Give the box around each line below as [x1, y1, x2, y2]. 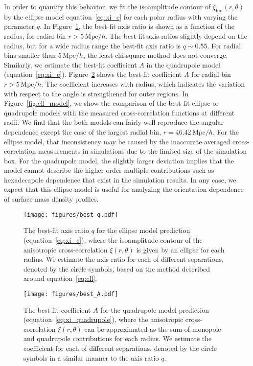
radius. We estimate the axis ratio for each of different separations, [23, 254, 224, 264]
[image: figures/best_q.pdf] [23, 211, 118, 218]
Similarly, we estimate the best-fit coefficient [4, 59, 137, 69]
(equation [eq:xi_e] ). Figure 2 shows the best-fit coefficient [4, 69, 182, 79]
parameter [4, 21, 35, 31]
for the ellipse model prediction [96, 225, 190, 235]
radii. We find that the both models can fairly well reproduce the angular [4, 117, 224, 127]
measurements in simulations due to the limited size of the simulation [38, 146, 247, 156]
